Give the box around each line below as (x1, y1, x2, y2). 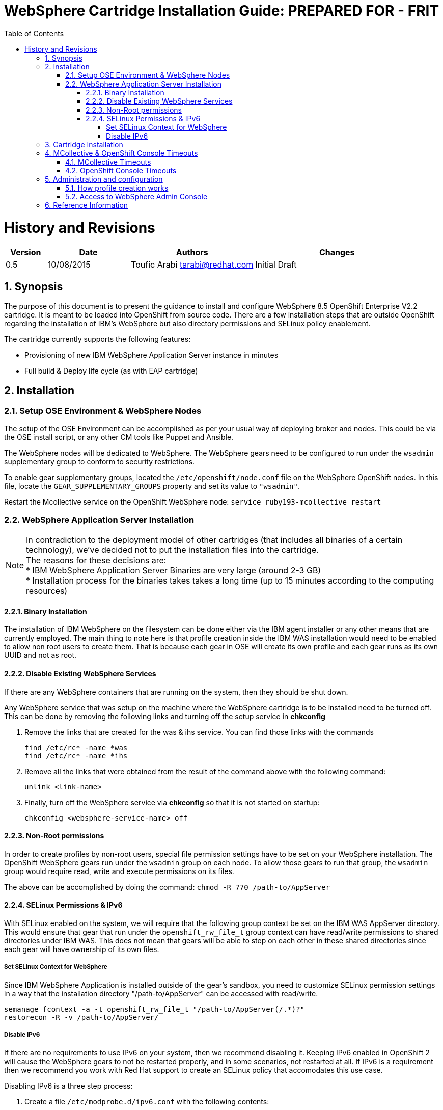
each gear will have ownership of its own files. (4, 944, 159, 954)
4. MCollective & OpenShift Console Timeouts (45, 148, 198, 157)
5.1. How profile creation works (65, 183, 169, 192)
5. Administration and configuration (45, 174, 163, 183)
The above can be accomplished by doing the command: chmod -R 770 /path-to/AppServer (4, 882, 330, 891)
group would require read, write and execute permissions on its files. (4, 866, 234, 876)
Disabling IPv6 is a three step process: (4, 1081, 133, 1090)
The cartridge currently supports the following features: (4, 335, 191, 344)
